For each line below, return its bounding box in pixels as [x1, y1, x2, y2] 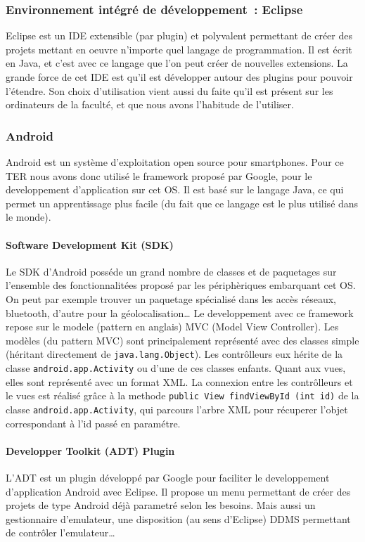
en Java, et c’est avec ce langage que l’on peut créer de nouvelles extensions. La [6, 56, 348, 70]
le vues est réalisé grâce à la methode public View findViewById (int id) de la [6, 388, 359, 403]
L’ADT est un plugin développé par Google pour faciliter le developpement [6, 470, 330, 484]
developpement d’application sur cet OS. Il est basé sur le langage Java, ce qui [6, 182, 344, 197]
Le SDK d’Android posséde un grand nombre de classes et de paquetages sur [6, 264, 337, 278]
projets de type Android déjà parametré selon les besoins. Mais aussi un [6, 498, 316, 512]
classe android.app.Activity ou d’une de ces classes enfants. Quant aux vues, [6, 360, 346, 375]
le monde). [6, 209, 51, 224]
